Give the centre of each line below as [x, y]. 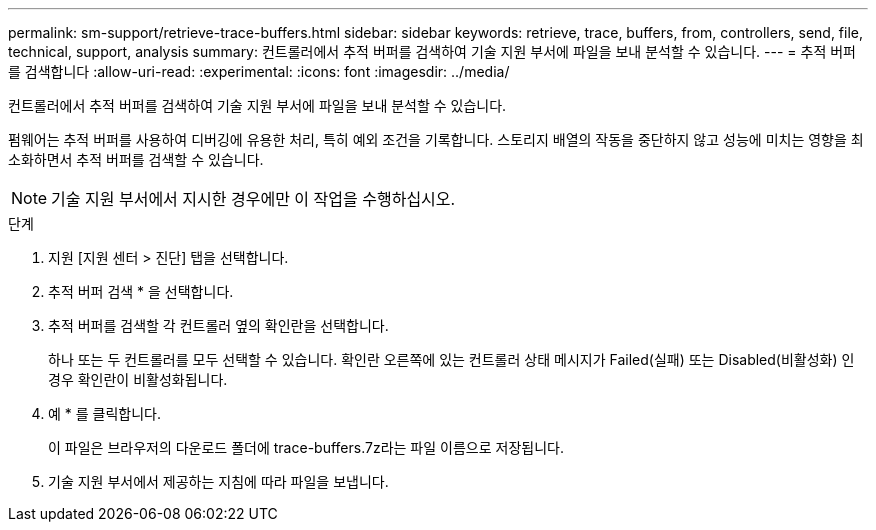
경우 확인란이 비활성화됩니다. [138, 379]
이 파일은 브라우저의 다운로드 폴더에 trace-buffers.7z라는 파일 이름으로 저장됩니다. [306, 447]
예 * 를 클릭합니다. [105, 413]
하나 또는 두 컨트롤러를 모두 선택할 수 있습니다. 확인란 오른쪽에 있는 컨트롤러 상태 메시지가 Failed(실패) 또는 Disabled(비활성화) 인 [451, 359]
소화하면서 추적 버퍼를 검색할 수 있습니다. [136, 159]
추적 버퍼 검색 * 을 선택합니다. [141, 291]
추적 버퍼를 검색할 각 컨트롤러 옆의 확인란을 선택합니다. [218, 325]
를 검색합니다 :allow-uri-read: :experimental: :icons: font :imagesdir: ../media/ [259, 71]
